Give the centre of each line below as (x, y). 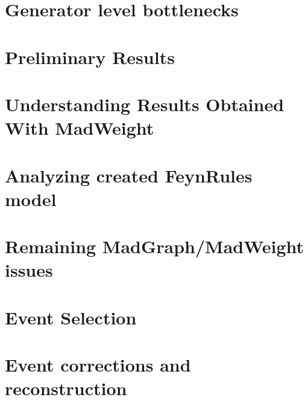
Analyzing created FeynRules (129, 175)
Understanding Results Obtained (145, 104)
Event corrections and (98, 364)
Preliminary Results (90, 56)
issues (29, 270)
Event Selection (71, 317)
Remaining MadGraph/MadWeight (155, 246)
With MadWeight (80, 128)
